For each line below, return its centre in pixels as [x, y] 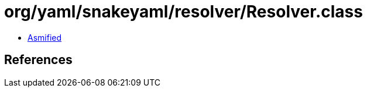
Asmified [45, 37]
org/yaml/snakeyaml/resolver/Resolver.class [183, 12]
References [38, 60]
